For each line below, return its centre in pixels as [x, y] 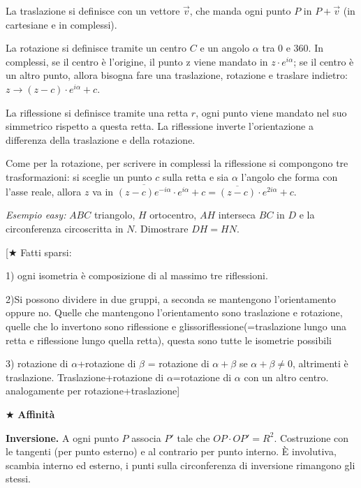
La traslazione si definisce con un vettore [93, 10]
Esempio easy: [36, 215]
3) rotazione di [37, 363]
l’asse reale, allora [44, 191]
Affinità [36, 414]
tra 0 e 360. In [293, 48]
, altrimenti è [321, 363]
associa [146, 437]
